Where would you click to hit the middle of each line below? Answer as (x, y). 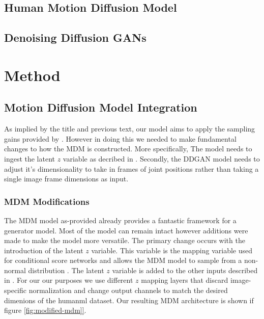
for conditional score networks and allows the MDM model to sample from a (123, 260)
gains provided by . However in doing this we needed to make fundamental (120, 138)
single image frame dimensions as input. (66, 179)
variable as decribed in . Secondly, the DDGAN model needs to (161, 158)
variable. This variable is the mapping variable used (172, 250)
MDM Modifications (47, 201)
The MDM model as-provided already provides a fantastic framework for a (120, 220)
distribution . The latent (66, 270)
